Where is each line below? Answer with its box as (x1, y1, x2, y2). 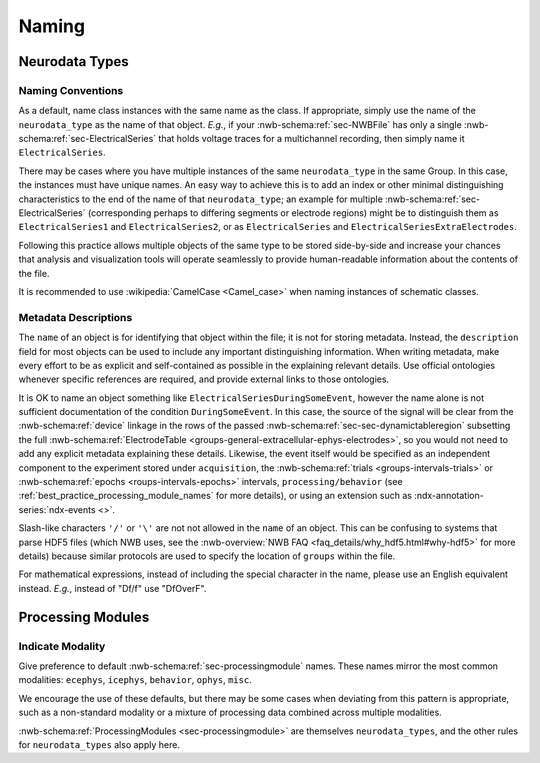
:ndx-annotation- (413, 490, 484, 502)
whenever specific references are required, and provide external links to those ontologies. (18, 373, 390, 385)
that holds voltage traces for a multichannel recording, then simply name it (158, 133, 465, 145)
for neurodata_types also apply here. (18, 738, 180, 750)
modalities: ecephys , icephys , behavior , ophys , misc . (18, 674, 252, 686)
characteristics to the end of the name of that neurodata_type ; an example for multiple (18, 193, 384, 205)
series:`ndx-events (18, 503, 96, 515)
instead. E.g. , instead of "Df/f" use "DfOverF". (18, 582, 207, 594)
